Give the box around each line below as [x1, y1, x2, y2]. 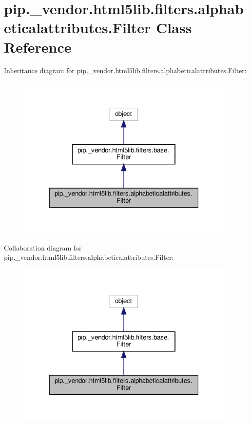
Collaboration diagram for [4, 242, 82, 252]
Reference [4, 37, 72, 57]
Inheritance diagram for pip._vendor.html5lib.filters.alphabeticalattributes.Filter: [4, 65, 247, 75]
